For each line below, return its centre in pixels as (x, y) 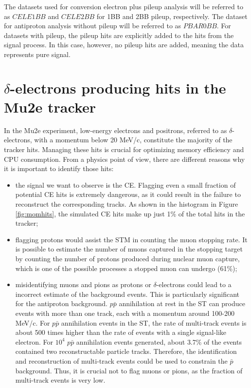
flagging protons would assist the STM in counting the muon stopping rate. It (131, 239)
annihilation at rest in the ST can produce (182, 303)
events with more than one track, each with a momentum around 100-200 (125, 313)
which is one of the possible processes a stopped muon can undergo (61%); (126, 268)
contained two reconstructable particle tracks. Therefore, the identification (126, 351)
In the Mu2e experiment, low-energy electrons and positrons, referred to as (116, 130)
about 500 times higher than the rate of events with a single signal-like (121, 332)
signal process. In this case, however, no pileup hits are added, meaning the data (124, 45)
